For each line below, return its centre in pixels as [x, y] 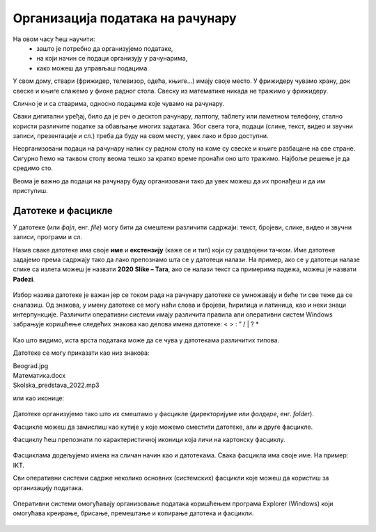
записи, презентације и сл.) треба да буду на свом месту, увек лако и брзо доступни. [141, 136]
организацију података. [48, 487]
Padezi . [24, 279]
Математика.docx [39, 375]
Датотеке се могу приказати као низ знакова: [81, 353]
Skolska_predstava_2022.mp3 [56, 385]
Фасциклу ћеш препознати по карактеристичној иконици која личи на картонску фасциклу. [149, 439]
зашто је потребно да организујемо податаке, [105, 48]
